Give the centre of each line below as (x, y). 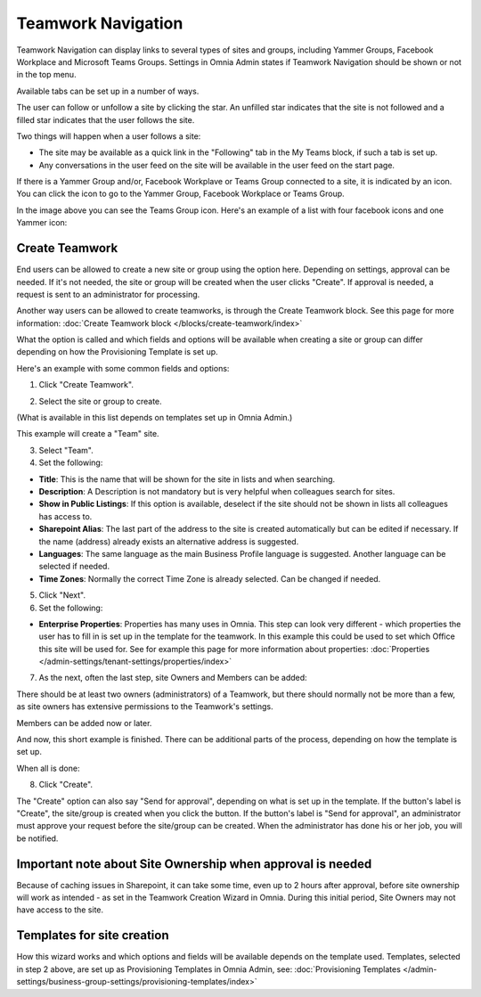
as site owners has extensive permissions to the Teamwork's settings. (145, 707)
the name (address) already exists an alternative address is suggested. (169, 541)
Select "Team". (66, 450)
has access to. (65, 516)
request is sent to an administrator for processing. (108, 294)
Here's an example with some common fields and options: (123, 368)
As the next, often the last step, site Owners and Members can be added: (173, 678)
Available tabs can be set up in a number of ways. (108, 91)
